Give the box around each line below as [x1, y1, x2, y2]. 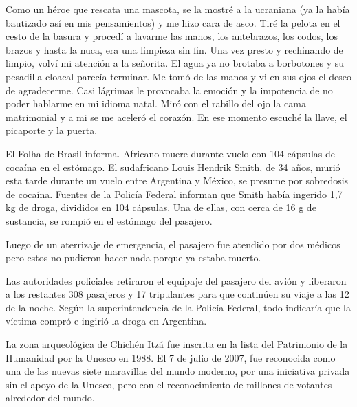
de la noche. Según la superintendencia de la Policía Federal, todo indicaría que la [6, 300, 351, 314]
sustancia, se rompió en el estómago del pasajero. [6, 213, 213, 228]
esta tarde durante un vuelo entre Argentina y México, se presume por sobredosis [6, 173, 349, 188]
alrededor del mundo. [6, 390, 95, 405]
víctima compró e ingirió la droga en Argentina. [6, 313, 207, 328]
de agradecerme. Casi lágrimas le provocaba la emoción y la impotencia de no [6, 82, 333, 97]
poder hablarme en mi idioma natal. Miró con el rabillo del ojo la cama [6, 96, 306, 111]
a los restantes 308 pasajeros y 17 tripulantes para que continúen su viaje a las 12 [6, 287, 349, 301]
